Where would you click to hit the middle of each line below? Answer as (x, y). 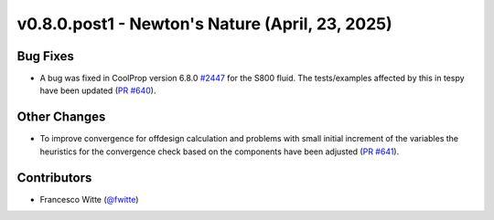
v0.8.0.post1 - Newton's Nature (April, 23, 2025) (204, 24)
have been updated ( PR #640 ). (98, 90)
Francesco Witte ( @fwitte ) (89, 199)
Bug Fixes (46, 56)
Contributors (54, 178)
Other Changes (61, 117)
